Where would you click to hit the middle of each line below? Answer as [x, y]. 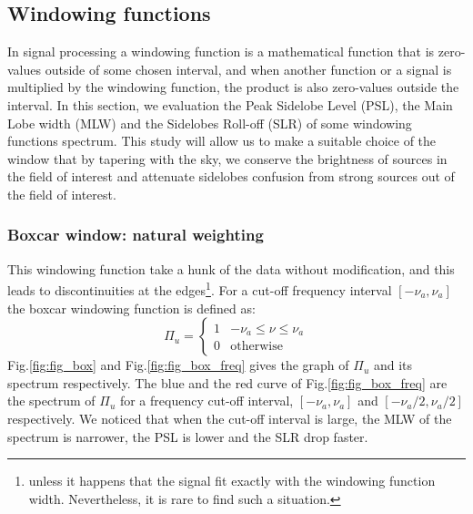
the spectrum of [51, 401]
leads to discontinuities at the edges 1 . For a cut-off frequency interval [200, 289]
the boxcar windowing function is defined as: [131, 308]
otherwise [257, 347]
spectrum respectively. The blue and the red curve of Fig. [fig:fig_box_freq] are [227, 382]
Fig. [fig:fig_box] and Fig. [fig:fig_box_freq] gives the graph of [178, 365]
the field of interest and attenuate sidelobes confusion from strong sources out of [231, 176]
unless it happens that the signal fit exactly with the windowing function [232, 481]
